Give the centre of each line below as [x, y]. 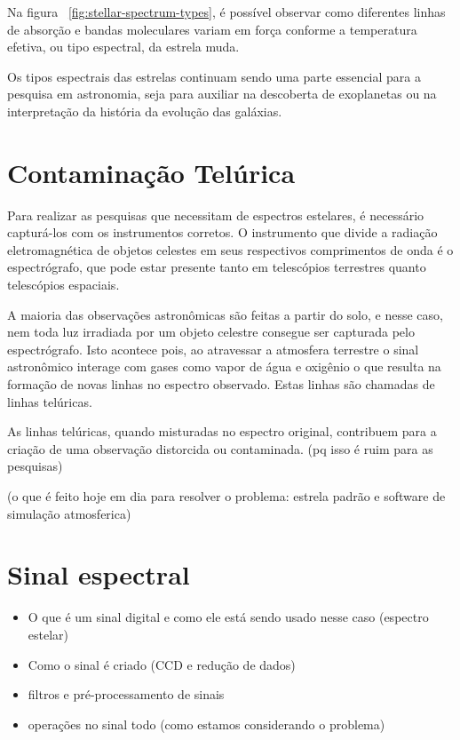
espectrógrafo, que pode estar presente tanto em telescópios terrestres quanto [217, 267]
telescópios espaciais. [63, 285]
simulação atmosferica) [69, 513]
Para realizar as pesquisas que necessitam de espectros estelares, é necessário [216, 215]
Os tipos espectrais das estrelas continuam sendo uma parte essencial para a [214, 76]
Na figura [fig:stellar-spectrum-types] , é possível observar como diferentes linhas [226, 12]
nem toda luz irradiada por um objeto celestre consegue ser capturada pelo [211, 332]
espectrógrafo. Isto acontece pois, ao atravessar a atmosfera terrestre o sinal [213, 349]
